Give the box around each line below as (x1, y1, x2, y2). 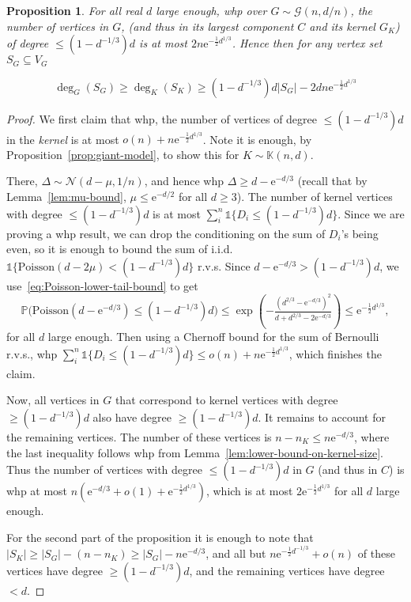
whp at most (6, 483, 68, 499)
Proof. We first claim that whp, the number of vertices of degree (6, 110, 318, 127)
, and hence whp (144, 172, 224, 189)
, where (353, 429, 390, 445)
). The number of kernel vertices (236, 188, 393, 205)
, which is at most (205, 483, 293, 499)
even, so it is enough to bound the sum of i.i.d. (6, 240, 233, 257)
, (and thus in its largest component (121, 17, 294, 34)
